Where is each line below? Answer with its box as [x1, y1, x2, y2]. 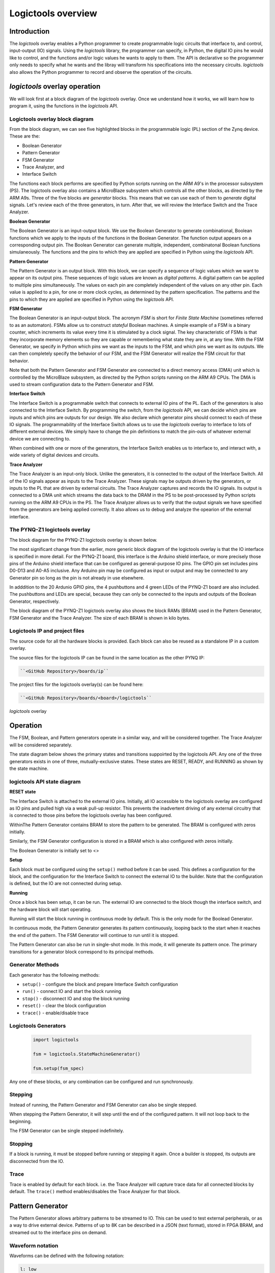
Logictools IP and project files [9, 627, 85, 634]
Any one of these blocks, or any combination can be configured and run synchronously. [9, 1078, 194, 1085]
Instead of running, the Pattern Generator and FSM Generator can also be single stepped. [9, 1101, 197, 1108]
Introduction [9, 27, 50, 36]
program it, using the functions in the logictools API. [9, 102, 119, 109]
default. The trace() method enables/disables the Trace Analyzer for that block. [9, 1188, 181, 1195]
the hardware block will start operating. [9, 906, 92, 912]
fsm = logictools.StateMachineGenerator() [33, 1051, 141, 1057]
